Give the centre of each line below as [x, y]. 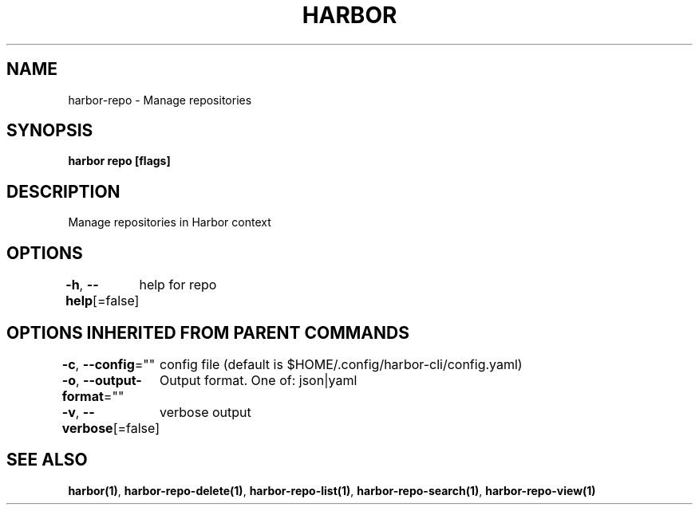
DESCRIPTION [63, 191]
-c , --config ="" [109, 364]
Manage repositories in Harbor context [170, 222]
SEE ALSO [47, 460]
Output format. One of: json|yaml [259, 380]
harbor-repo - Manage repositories [160, 100]
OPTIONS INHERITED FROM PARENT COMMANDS [208, 332]
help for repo [178, 285]
